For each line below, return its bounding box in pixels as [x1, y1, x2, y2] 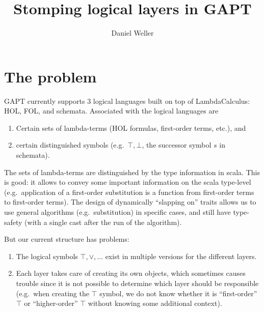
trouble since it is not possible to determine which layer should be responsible [16, 277, 259, 288]
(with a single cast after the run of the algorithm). [24, 216, 182, 227]
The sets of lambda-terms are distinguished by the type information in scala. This [4, 166, 260, 177]
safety [4, 216, 22, 227]
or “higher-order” [24, 298, 78, 308]
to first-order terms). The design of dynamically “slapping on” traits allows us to [4, 196, 256, 207]
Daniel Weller [111, 27, 154, 38]
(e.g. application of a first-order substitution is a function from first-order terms [4, 186, 254, 197]
